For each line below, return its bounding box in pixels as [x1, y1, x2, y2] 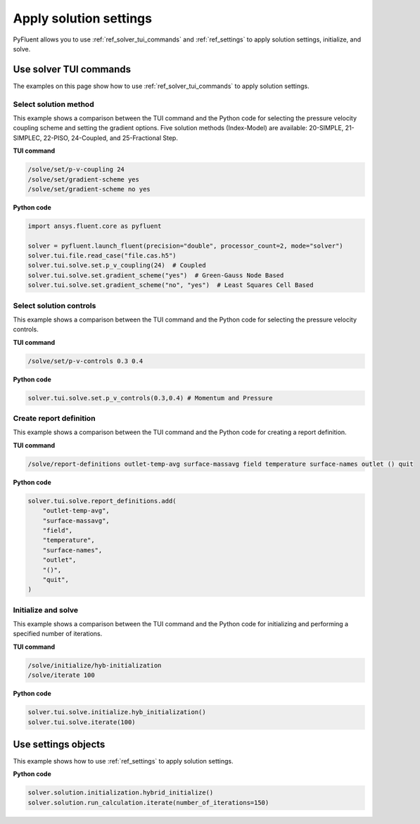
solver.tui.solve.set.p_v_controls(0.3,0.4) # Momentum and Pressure [27, 394, 273, 402]
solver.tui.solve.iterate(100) [27, 718, 136, 726]
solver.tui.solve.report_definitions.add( [27, 497, 177, 505]
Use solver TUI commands [13, 63, 132, 75]
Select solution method [13, 99, 94, 109]
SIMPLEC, [13, 134, 42, 142]
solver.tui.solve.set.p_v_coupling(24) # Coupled [27, 261, 207, 270]
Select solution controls [13, 300, 96, 310]
